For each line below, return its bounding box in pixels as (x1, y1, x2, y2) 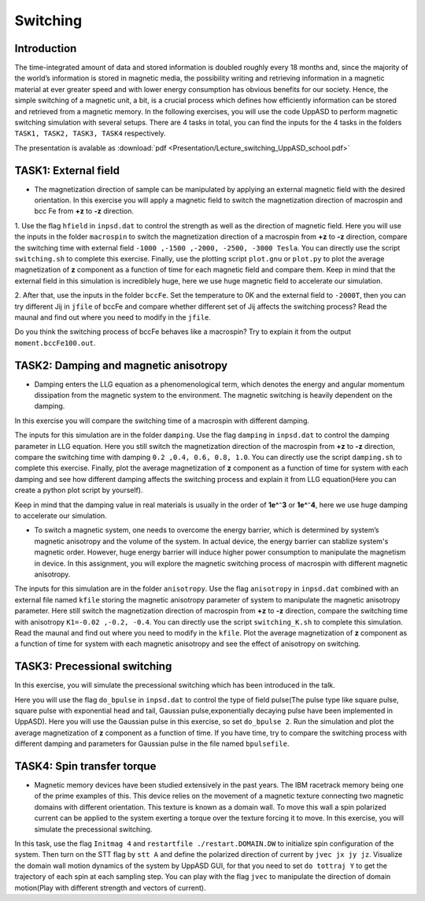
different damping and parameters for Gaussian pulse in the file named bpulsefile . (14, 739, 290, 748)
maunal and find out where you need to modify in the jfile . (14, 313, 212, 322)
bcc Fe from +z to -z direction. (34, 206, 134, 216)
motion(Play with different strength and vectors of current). (14, 883, 206, 892)
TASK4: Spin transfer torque (14, 759, 157, 773)
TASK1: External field (14, 164, 120, 177)
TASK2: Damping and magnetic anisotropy (14, 358, 228, 372)
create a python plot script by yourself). (14, 485, 143, 495)
